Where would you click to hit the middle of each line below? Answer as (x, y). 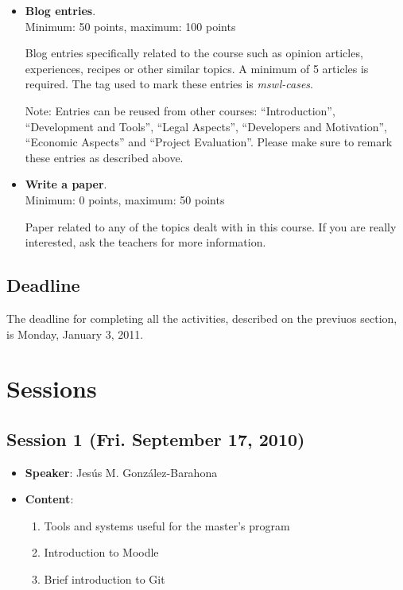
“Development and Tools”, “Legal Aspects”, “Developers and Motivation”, (206, 126)
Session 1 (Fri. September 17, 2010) (156, 439)
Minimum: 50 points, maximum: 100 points (130, 26)
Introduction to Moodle (101, 552)
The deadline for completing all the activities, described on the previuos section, (202, 318)
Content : (49, 499)
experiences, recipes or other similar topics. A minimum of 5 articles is (197, 68)
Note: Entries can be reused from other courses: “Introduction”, (180, 110)
